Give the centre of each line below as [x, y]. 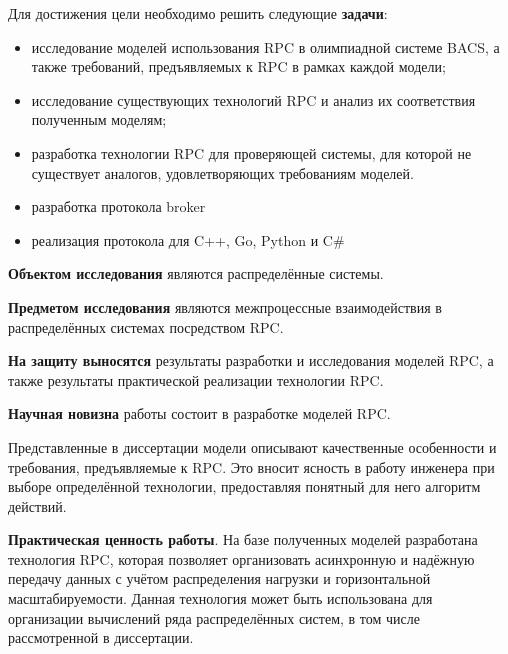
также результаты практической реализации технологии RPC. [196, 379]
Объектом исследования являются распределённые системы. [196, 273]
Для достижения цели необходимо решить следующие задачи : [198, 13]
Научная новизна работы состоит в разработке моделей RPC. [199, 413]
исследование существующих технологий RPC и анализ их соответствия [253, 99]
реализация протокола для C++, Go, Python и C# [188, 239]
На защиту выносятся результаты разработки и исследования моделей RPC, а [251, 360]
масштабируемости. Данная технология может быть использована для [220, 598]
